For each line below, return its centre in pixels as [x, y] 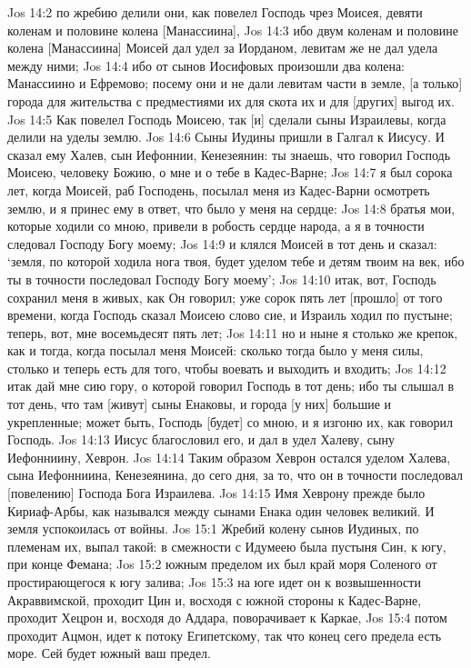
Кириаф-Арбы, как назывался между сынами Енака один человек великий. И [221, 510]
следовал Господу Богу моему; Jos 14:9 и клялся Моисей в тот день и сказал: [222, 243]
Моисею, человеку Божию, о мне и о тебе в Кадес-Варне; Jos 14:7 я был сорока [230, 172]
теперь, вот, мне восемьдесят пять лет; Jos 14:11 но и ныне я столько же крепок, [233, 332]
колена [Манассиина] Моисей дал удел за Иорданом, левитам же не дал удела [223, 48]
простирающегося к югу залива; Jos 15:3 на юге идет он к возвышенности [214, 582]
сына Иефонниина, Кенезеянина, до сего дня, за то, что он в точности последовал [235, 475]
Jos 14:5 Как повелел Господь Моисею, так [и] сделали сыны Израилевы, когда [227, 119]
